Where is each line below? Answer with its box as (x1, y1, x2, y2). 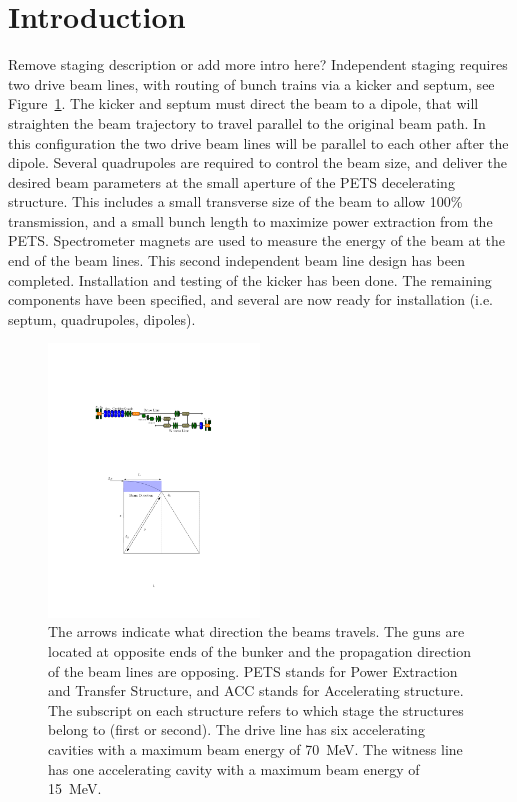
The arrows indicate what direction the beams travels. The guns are (48, 621, 465, 642)
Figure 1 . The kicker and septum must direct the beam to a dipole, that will (8, 93, 479, 114)
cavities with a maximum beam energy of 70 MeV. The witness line (48, 739, 463, 760)
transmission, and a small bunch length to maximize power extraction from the (8, 210, 493, 231)
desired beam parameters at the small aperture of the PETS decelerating (8, 171, 455, 192)
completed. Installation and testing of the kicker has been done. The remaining (8, 269, 492, 290)
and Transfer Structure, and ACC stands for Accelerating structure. (48, 680, 464, 701)
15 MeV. (48, 778, 102, 799)
